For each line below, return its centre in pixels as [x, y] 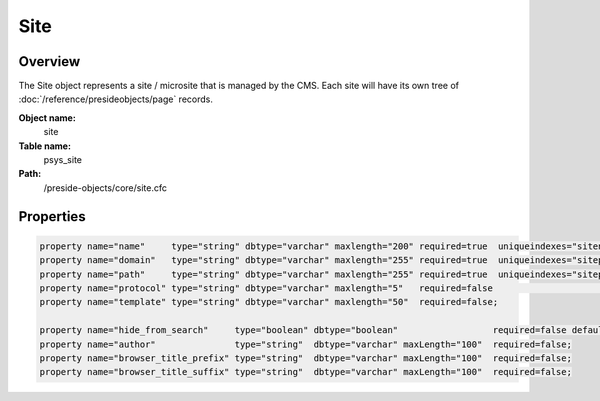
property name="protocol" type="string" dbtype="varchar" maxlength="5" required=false [266, 288]
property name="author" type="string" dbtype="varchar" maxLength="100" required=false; [305, 344]
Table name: [45, 146]
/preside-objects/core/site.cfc [105, 187]
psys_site [62, 160]
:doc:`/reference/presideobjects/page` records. [116, 99]
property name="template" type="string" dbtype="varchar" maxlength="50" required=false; [269, 302]
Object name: [47, 117]
